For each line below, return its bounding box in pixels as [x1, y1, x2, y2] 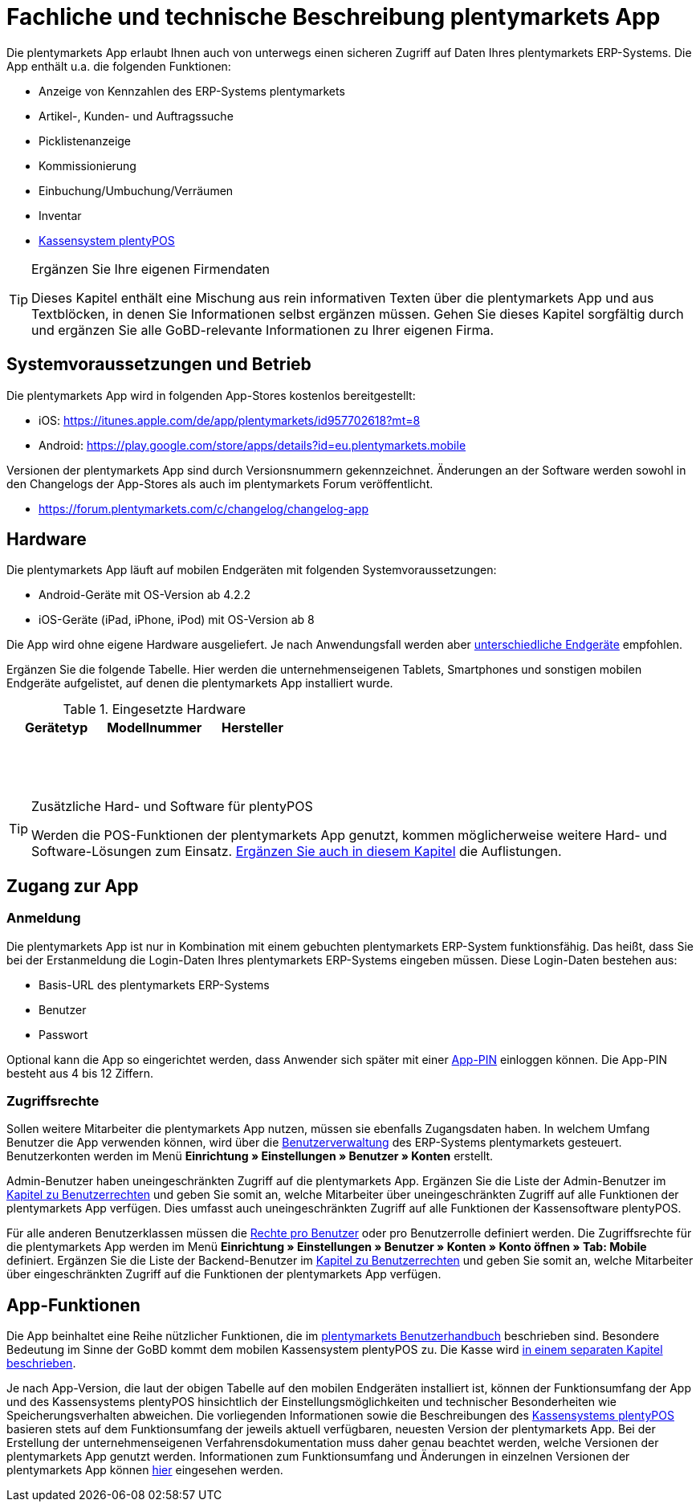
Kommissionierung [39, 158, 136, 173]
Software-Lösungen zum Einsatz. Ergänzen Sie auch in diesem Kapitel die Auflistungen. [31, 843, 562, 860]
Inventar [39, 208, 82, 222]
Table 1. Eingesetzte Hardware [63, 701, 246, 718]
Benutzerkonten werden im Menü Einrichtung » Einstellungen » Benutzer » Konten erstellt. [6, 1149, 494, 1164]
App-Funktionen [6, 1294, 140, 1315]
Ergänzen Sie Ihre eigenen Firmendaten [31, 260, 270, 277]
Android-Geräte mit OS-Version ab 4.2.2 [39, 588, 251, 602]
